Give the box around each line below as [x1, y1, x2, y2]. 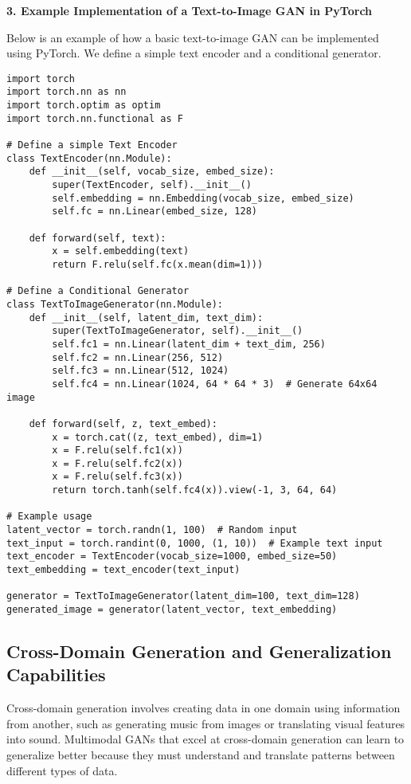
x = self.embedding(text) [52, 245, 190, 257]
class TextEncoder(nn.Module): [6, 152, 172, 164]
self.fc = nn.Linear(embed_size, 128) [52, 206, 257, 218]
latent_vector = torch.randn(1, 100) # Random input [6, 524, 298, 536]
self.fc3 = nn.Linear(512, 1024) [52, 365, 229, 377]
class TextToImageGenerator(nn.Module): [6, 298, 224, 310]
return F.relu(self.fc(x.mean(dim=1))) [52, 258, 264, 270]
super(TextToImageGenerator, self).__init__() [52, 325, 303, 337]
